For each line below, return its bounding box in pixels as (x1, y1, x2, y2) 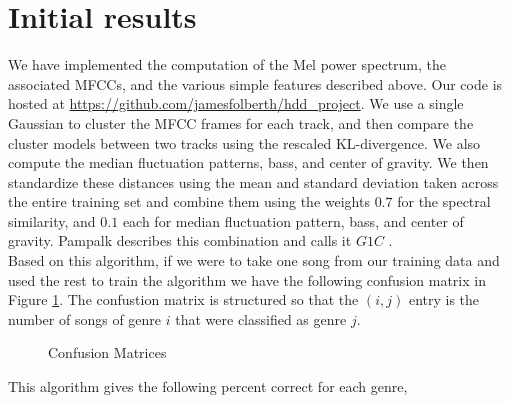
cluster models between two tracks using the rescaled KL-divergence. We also (8, 132, 481, 153)
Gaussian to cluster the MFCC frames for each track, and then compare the (8, 112, 474, 133)
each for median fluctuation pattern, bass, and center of (122, 210, 464, 231)
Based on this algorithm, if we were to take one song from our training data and (8, 250, 500, 271)
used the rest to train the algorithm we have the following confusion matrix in (8, 269, 486, 290)
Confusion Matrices (48, 342, 167, 363)
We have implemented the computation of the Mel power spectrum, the (8, 54, 447, 75)
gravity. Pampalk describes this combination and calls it (8, 230, 352, 251)
